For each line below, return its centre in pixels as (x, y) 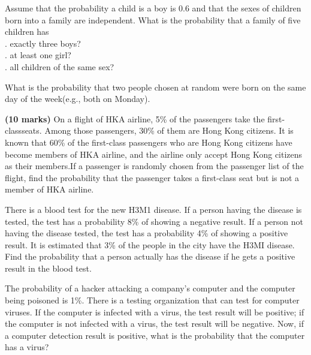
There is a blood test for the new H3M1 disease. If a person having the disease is (153, 209)
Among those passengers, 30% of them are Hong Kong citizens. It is (169, 130)
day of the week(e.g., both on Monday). (78, 99)
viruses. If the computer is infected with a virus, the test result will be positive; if (155, 312)
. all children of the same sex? (60, 66)
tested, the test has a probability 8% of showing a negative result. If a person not (154, 221)
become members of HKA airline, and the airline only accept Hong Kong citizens (154, 154)
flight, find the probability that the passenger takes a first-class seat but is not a (152, 177)
